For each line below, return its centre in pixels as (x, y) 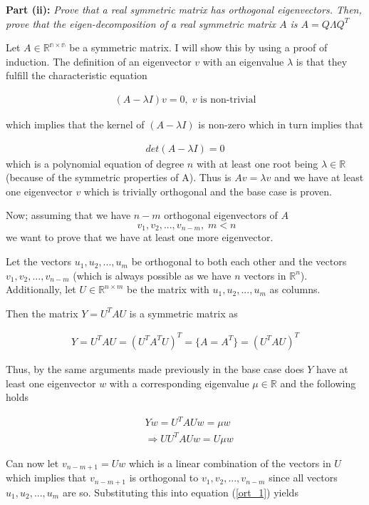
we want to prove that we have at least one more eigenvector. (140, 237)
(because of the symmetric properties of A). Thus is (119, 177)
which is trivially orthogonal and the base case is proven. (208, 191)
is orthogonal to (164, 478)
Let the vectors (39, 261)
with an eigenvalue (243, 61)
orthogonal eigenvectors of (221, 215)
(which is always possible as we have (152, 275)
